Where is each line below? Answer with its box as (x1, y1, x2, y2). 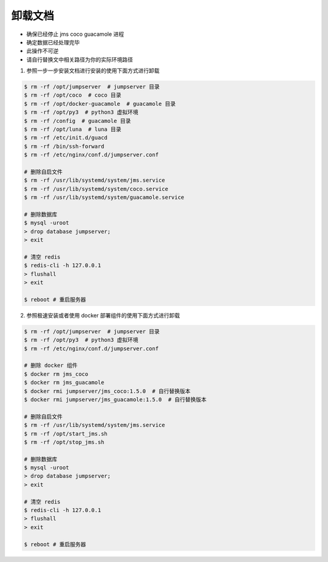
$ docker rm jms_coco (24, 370, 89, 377)
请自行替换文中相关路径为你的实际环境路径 (26, 55, 133, 63)
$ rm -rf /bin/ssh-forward (24, 143, 104, 150)
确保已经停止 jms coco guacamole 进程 (26, 30, 125, 38)
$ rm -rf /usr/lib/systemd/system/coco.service (24, 186, 168, 192)
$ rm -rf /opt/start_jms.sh (24, 430, 108, 437)
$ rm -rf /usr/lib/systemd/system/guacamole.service (24, 194, 185, 201)
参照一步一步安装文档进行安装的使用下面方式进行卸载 (26, 67, 160, 74)
